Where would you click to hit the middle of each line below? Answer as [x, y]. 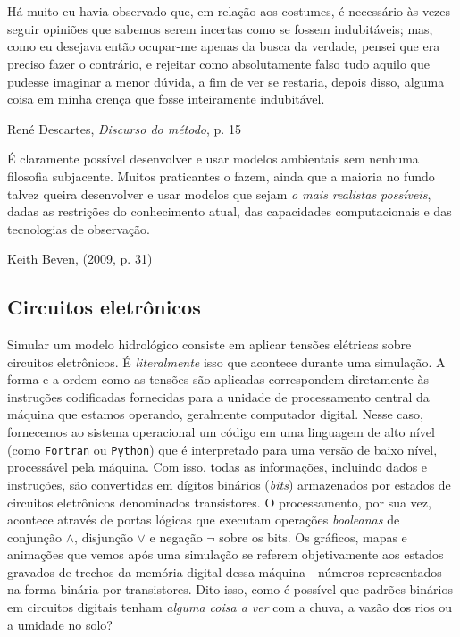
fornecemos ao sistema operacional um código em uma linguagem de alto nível [221, 432]
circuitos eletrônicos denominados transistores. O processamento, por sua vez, [219, 502]
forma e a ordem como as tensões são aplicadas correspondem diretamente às [218, 379]
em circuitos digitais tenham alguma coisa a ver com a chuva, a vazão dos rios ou [230, 607]
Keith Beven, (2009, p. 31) [80, 259]
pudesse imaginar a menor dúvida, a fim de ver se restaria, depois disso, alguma [226, 81]
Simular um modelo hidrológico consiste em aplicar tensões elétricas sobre [209, 344]
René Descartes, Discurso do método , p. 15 [124, 128]
